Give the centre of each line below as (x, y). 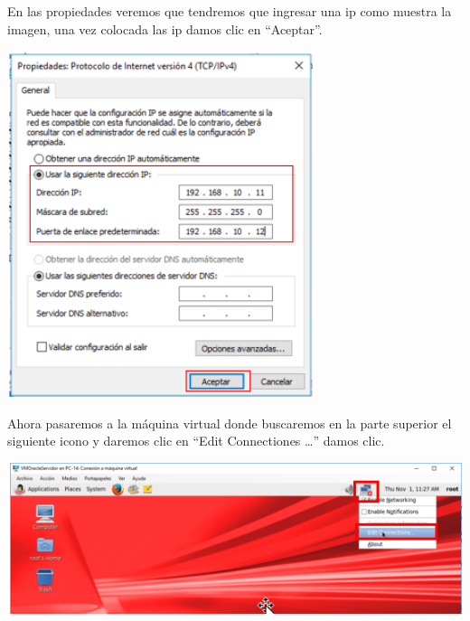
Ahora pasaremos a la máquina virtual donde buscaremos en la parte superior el (230, 423)
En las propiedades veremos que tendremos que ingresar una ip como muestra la (230, 11)
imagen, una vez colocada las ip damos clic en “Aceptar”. (165, 28)
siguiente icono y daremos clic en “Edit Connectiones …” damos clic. (196, 441)
